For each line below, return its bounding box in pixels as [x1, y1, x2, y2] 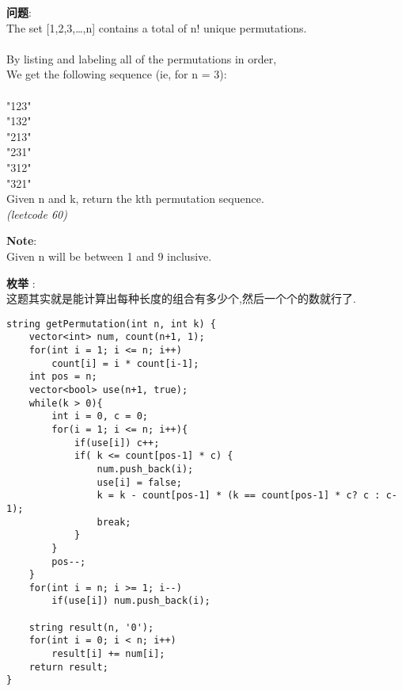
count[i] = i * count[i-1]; [51, 357, 199, 369]
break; [97, 516, 131, 528]
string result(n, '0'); [28, 621, 154, 633]
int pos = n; [28, 371, 97, 383]
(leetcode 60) [6, 205, 67, 222]
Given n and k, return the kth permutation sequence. [6, 190, 264, 207]
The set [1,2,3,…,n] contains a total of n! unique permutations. [6, 19, 307, 36]
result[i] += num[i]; [51, 648, 165, 660]
